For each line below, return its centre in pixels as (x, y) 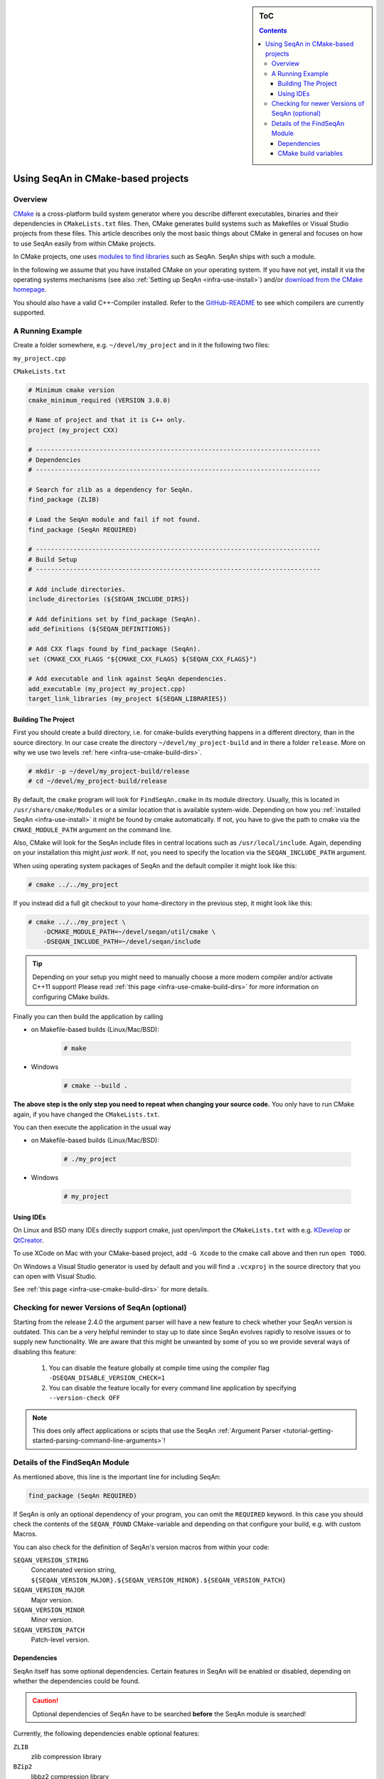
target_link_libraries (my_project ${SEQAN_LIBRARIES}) (128, 699)
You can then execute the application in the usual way (92, 1127)
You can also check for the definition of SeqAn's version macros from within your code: (141, 1547)
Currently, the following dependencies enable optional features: (106, 1733)
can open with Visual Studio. (55, 1276)
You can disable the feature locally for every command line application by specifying (172, 1388)
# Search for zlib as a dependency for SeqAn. (111, 490)
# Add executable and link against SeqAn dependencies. (128, 679)
